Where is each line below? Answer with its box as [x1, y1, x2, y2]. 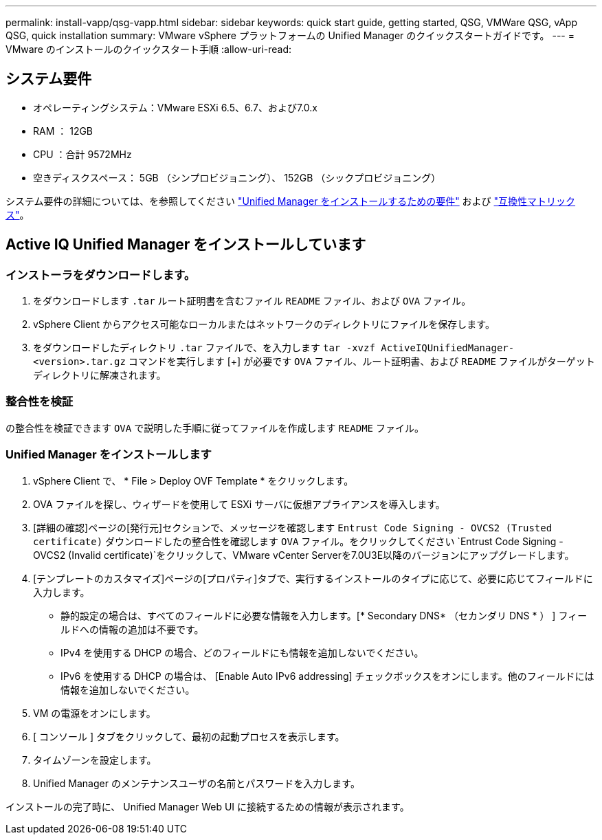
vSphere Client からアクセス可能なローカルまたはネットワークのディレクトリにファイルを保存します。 [33, 318, 495, 331]
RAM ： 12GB [33, 124, 93, 137]
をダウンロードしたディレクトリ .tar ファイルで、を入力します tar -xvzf [33, 342, 375, 354]
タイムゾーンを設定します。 [33, 753, 157, 766]
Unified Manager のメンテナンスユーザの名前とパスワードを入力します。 [33, 777, 360, 789]
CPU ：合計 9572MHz [33, 148, 132, 160]
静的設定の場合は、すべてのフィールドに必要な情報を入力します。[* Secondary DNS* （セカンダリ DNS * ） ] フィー [60, 609, 588, 621]
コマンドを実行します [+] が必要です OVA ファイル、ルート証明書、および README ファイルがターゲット [128, 355, 595, 368]
